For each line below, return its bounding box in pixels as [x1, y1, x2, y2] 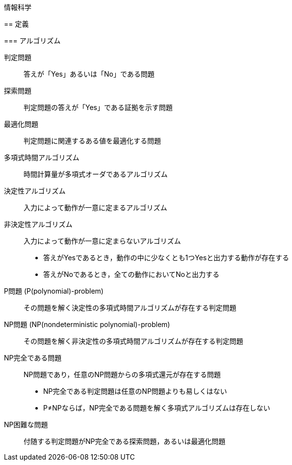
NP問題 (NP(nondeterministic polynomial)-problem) [4, 320, 170, 328]
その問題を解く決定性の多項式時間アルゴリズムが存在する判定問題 [24, 303, 237, 312]
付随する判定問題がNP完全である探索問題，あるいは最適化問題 [24, 437, 226, 445]
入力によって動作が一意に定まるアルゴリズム [24, 203, 167, 212]
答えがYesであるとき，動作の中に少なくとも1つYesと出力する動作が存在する [43, 253, 290, 262]
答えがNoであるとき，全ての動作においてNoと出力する [43, 270, 219, 278]
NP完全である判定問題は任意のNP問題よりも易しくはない [43, 387, 227, 395]
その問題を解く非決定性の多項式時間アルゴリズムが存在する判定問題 [24, 337, 243, 345]
